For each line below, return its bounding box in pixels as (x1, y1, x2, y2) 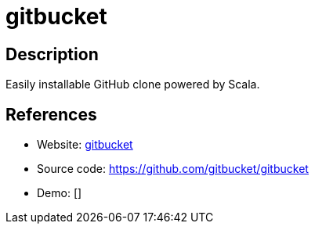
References (5, 104, 97, 124)
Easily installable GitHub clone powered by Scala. (5, 77, 260, 92)
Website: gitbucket (37, 138, 133, 152)
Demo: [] (37, 186, 82, 200)
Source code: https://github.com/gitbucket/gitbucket (37, 162, 309, 176)
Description (5, 44, 99, 64)
